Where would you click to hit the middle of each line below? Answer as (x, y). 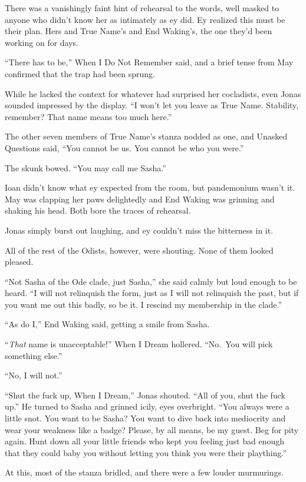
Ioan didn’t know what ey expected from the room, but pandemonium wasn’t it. (150, 187)
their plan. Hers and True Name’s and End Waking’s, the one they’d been (139, 31)
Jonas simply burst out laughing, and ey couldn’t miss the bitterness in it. (139, 230)
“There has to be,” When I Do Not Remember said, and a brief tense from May (149, 62)
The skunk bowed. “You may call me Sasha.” (85, 167)
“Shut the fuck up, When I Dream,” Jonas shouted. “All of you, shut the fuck (145, 395)
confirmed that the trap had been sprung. (80, 73)
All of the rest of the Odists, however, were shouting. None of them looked (139, 250)
